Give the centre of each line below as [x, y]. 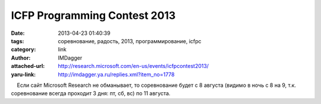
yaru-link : [23, 74]
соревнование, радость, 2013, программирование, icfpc [130, 41]
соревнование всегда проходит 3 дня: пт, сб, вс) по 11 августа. [91, 93]
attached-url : [28, 66]
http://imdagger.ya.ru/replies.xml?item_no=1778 [116, 74]
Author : [21, 58]
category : [23, 50]
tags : [18, 41]
